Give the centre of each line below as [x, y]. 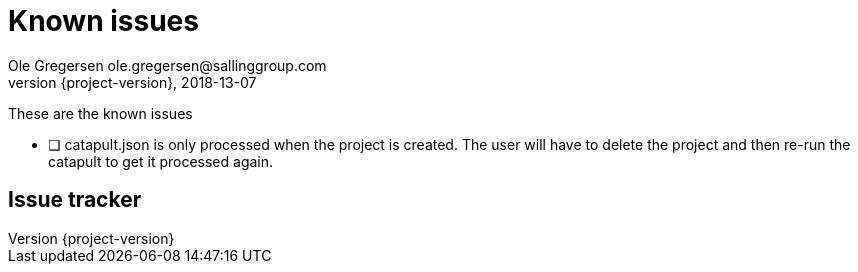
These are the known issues [100, 113]
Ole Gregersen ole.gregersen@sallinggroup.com [167, 65]
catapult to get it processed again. [161, 161]
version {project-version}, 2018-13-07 [132, 82]
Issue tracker [75, 200]
